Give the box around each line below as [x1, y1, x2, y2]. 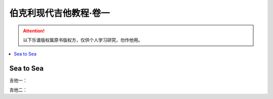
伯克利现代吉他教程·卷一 [9, 8, 110, 19]
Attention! [23, 28, 45, 34]
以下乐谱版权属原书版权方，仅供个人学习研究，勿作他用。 [23, 37, 143, 43]
